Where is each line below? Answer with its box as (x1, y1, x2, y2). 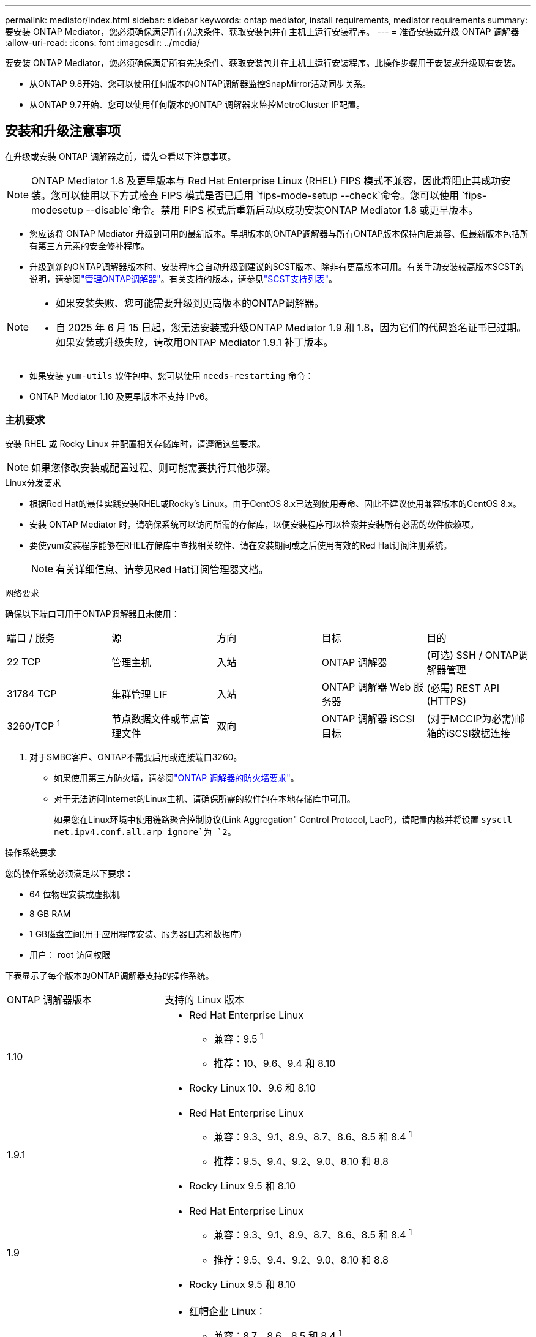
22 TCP (7, 655, 41, 668)
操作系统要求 (5, 847, 56, 858)
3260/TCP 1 (7, 717, 61, 733)
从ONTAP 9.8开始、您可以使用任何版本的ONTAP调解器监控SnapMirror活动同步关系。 (29, 78, 371, 89)
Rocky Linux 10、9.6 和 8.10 (189, 1081, 316, 1094)
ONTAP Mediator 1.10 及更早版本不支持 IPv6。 (29, 391, 214, 402)
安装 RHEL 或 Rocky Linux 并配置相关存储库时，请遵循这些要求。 (5, 438, 266, 449)
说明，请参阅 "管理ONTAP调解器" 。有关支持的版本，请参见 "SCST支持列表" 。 (29, 273, 337, 284)
